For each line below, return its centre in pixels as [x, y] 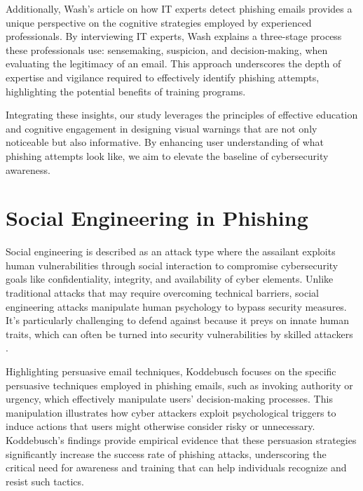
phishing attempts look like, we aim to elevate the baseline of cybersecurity [167, 155]
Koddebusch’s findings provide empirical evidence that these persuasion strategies [181, 439]
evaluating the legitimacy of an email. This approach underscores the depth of [173, 63]
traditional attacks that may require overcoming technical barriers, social [162, 293]
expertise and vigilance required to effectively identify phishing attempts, [163, 77]
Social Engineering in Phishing [157, 218]
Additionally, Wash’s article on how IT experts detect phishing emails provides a [179, 8]
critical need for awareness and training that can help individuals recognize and [176, 468]
